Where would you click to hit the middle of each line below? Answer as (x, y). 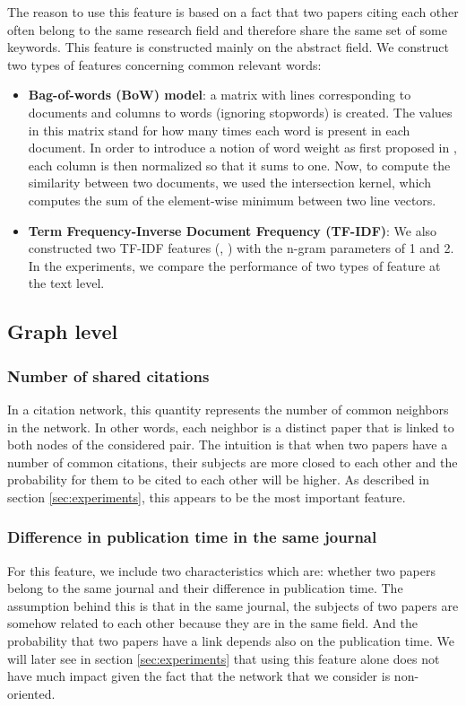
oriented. (31, 693)
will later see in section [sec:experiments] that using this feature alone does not (224, 658)
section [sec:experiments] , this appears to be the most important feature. (207, 497)
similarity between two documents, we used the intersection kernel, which (229, 183)
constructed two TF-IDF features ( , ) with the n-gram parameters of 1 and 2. (241, 248)
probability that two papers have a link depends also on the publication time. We (231, 641)
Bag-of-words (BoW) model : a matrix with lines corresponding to (220, 95)
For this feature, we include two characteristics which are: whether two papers (221, 570)
